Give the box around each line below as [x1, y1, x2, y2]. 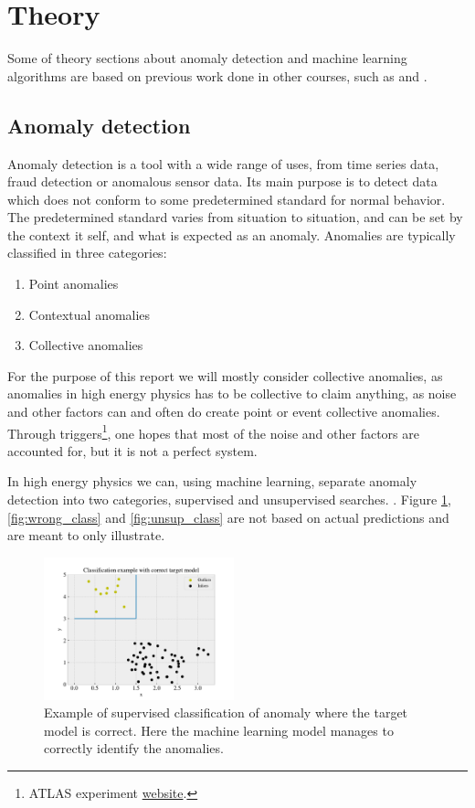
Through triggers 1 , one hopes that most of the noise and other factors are [7, 420, 419, 442]
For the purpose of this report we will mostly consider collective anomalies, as [7, 366, 443, 385]
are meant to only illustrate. [7, 526, 165, 545]
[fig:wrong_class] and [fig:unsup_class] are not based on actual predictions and [7, 507, 449, 526]
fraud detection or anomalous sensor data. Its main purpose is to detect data [7, 172, 438, 191]
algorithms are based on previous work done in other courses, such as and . [7, 66, 427, 85]
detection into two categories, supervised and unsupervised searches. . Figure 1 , [7, 490, 451, 509]
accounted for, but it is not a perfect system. [7, 441, 258, 460]
